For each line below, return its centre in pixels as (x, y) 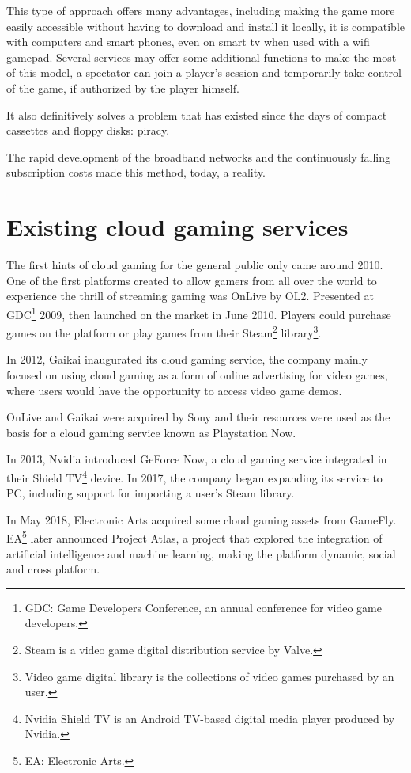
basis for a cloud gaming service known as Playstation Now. (151, 432)
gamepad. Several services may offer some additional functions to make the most (202, 57)
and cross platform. (53, 569)
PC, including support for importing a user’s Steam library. (151, 493)
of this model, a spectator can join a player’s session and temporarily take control (204, 72)
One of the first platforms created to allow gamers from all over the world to (192, 280)
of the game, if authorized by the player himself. (123, 88)
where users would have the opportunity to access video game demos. (174, 390)
